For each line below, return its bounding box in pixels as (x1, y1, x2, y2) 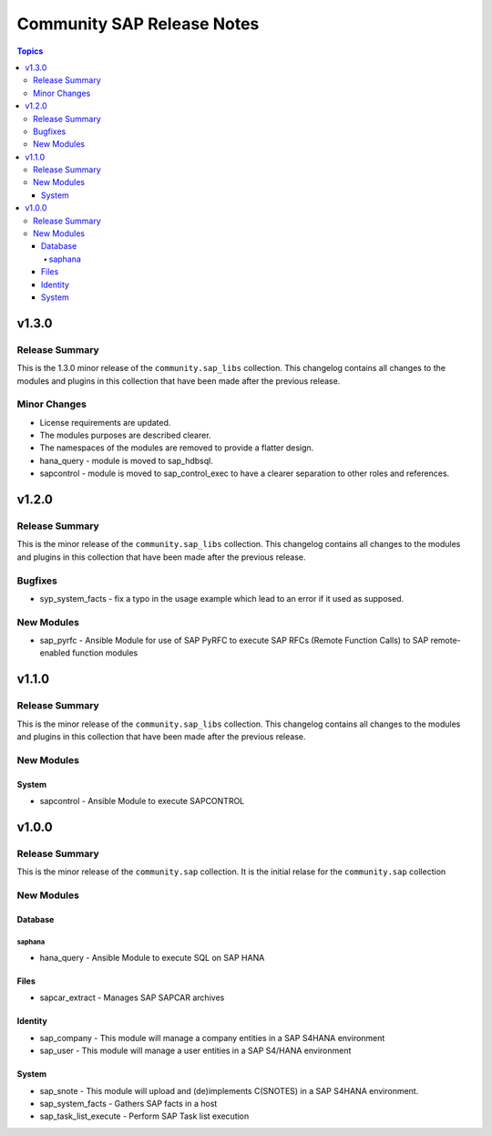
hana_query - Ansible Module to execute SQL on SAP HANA (39, 953, 265, 964)
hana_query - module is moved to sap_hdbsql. (39, 455, 213, 466)
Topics (16, 46, 44, 57)
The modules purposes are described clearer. (39, 429, 211, 441)
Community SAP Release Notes (16, 14, 260, 34)
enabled (39, 647, 70, 658)
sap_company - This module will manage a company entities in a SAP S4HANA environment (39, 1032, 385, 1043)
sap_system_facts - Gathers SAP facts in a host (39, 1098, 218, 1109)
